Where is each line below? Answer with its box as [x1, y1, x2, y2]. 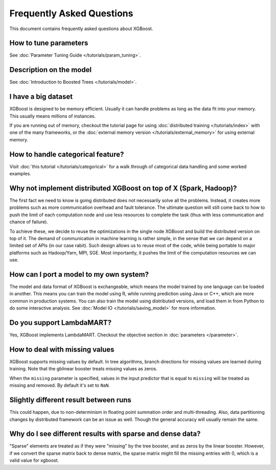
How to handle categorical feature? [9, 150, 124, 158]
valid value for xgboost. [9, 457, 59, 463]
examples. [9, 171, 32, 177]
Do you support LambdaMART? [9, 318, 112, 327]
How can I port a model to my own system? [9, 270, 149, 278]
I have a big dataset [9, 92, 73, 101]
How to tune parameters [9, 39, 88, 48]
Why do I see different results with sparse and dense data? [9, 430, 201, 438]
